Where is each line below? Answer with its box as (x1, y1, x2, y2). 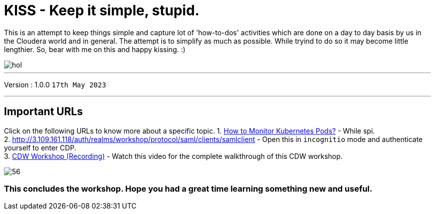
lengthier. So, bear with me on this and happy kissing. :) (4, 45, 186, 54)
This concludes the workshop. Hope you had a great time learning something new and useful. (4, 183, 372, 194)
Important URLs (4, 105, 83, 118)
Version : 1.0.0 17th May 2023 (4, 80, 106, 89)
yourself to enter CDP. (4, 143, 76, 152)
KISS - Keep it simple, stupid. (4, 2, 200, 19)
